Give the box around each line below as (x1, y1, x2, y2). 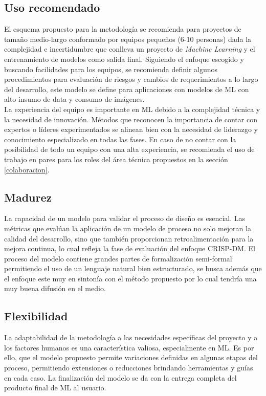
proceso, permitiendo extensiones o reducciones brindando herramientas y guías (4, 362, 253, 373)
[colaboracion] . (4, 164, 50, 174)
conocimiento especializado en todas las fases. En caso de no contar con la (4, 134, 236, 144)
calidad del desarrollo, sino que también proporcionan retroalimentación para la (4, 233, 254, 244)
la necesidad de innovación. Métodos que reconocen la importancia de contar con (4, 114, 257, 124)
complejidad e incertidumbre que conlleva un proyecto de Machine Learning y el (4, 43, 255, 54)
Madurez (4, 189, 52, 205)
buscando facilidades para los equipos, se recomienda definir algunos (4, 63, 218, 74)
